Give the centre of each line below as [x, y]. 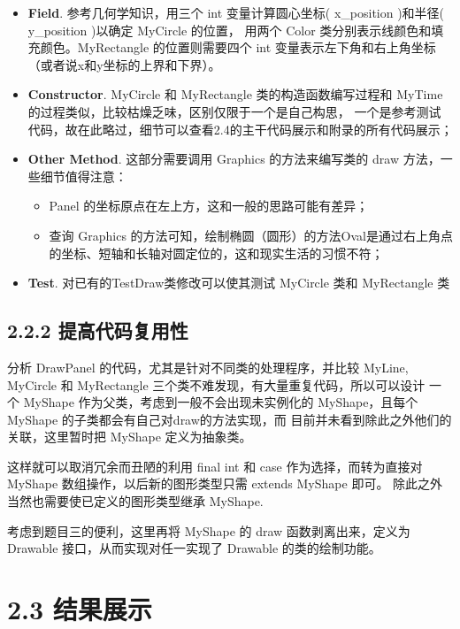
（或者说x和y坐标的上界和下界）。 [124, 64]
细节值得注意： [84, 176]
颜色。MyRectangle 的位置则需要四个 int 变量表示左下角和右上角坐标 [238, 47]
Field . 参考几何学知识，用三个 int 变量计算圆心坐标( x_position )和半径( [236, 12]
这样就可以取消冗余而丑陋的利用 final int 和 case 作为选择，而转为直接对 [215, 466]
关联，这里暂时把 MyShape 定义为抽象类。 [130, 437]
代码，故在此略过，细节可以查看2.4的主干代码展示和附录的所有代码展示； [240, 129]
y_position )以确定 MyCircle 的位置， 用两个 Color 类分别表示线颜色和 [230, 30]
